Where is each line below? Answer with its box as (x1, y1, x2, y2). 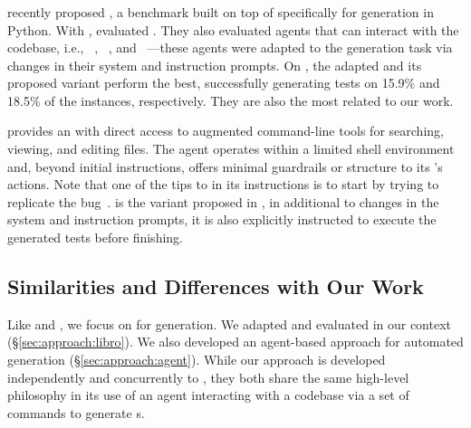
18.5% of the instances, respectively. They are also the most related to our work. (7, 90, 454, 109)
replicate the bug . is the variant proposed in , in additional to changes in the (7, 192, 439, 211)
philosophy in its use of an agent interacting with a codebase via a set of (7, 385, 409, 404)
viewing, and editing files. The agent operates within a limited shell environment (7, 139, 455, 158)
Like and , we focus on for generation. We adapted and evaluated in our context (7, 314, 452, 333)
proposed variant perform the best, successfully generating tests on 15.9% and (7, 73, 440, 92)
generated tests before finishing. (7, 228, 183, 247)
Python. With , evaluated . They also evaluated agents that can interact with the (7, 20, 459, 39)
